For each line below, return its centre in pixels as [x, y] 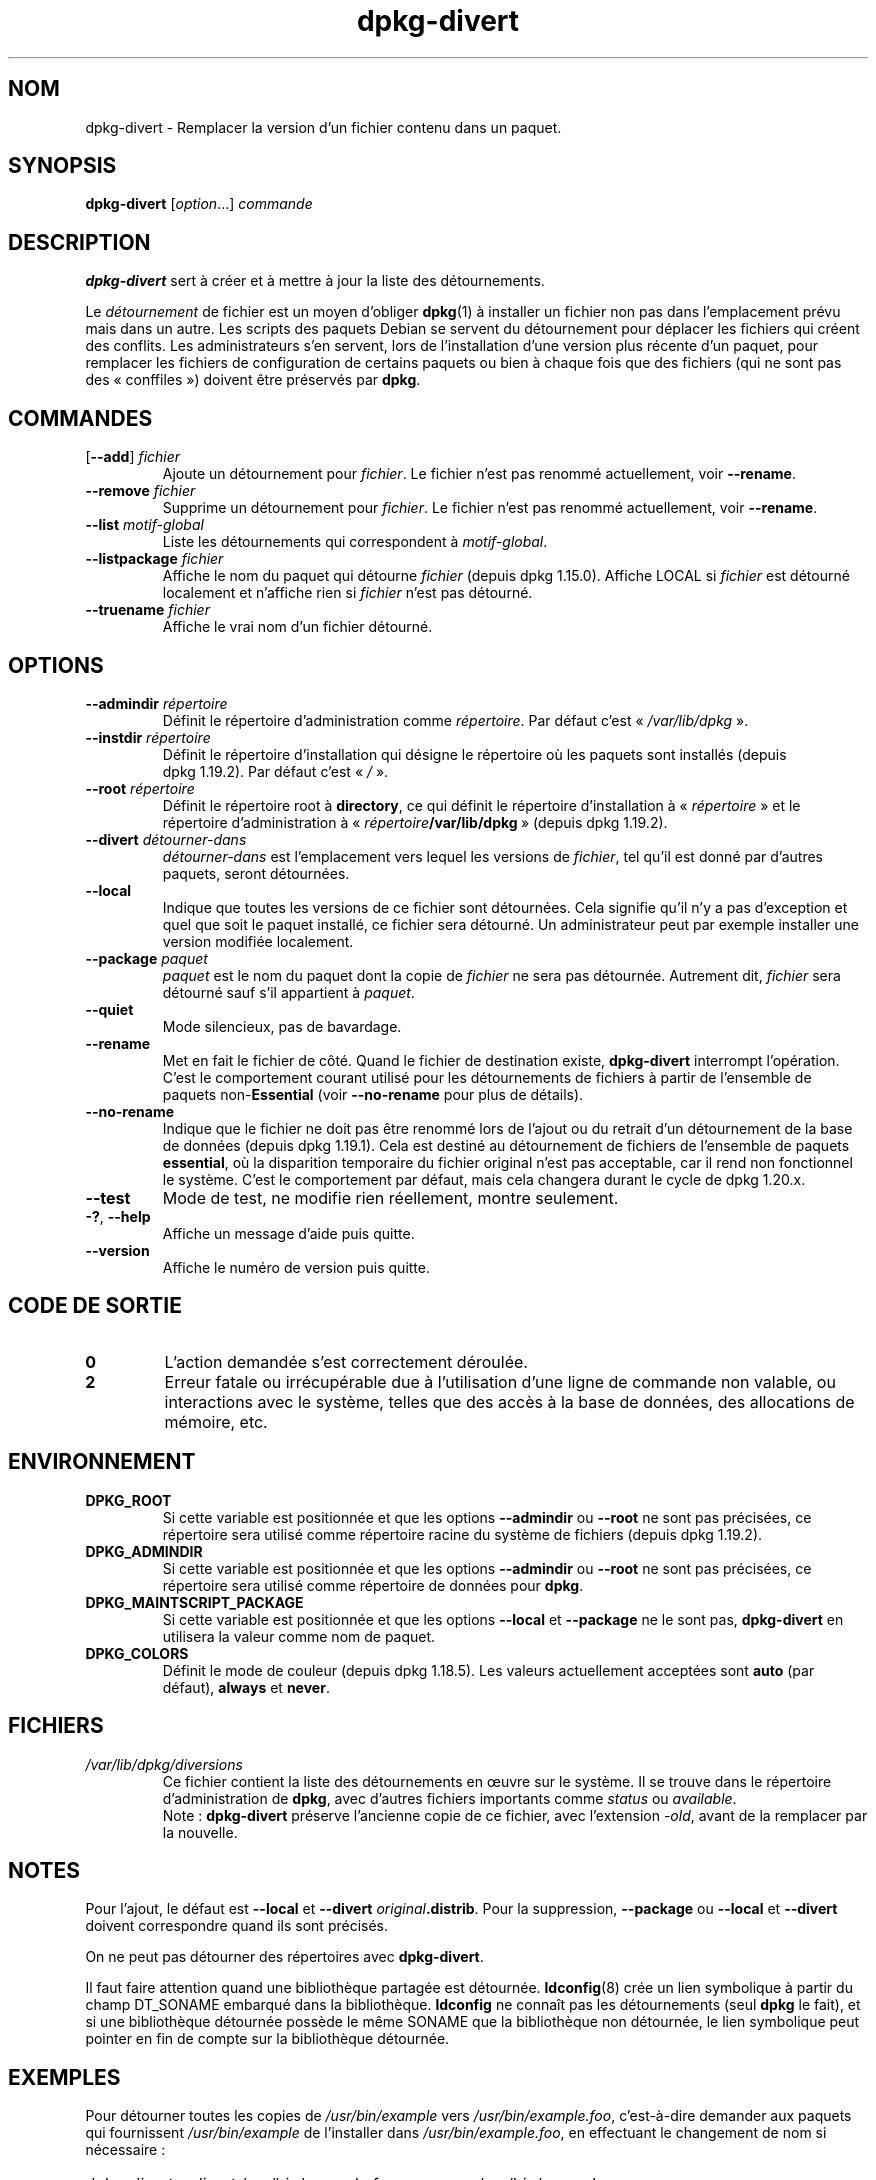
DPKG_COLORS [137, 1653]
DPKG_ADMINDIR [144, 1551]
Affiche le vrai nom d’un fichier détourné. [297, 627]
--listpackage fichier [154, 559]
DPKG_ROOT [128, 1500]
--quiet [109, 1009]
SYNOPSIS [62, 166]
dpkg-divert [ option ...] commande [199, 204]
